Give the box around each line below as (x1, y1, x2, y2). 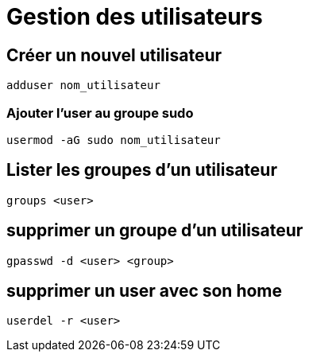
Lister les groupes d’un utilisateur (6, 160, 277, 181)
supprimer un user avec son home (6, 281, 283, 302)
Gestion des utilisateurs (6, 3, 263, 30)
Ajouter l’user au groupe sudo (6, 104, 194, 121)
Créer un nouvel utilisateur (6, 45, 222, 65)
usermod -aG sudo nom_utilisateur (6, 133, 221, 146)
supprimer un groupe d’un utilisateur (6, 220, 303, 241)
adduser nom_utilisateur (6, 79, 160, 92)
